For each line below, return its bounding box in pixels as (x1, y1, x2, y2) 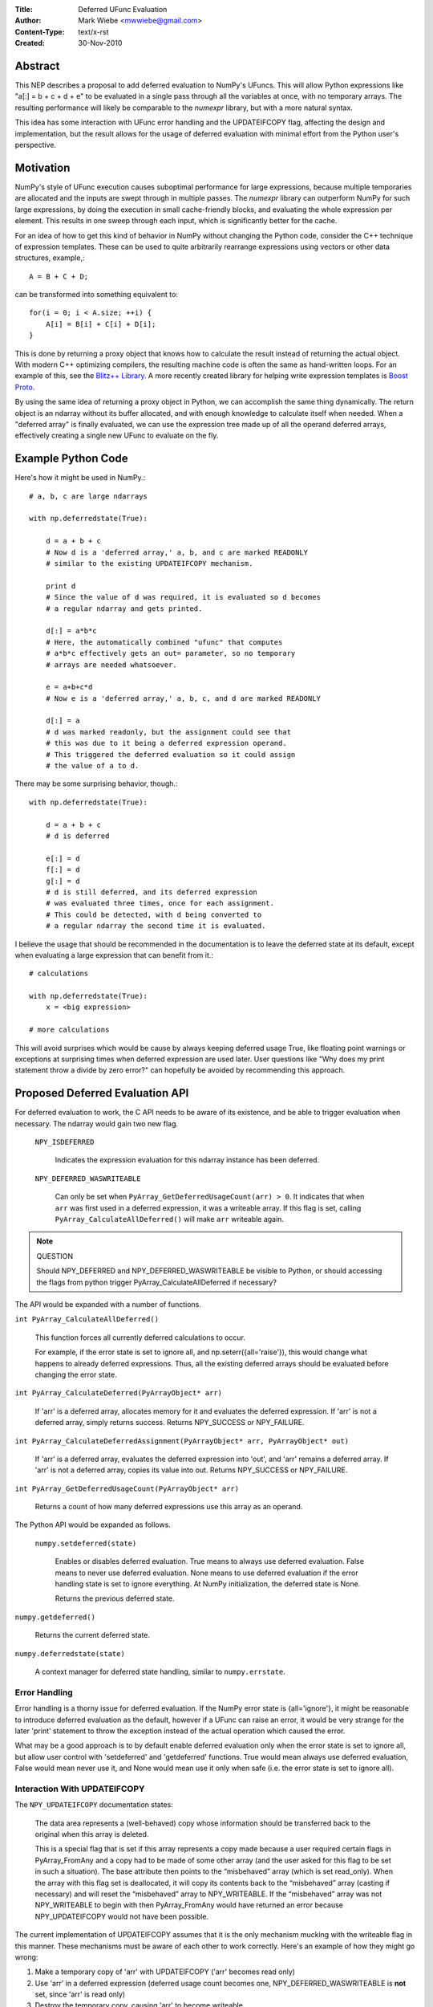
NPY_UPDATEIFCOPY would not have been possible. (34, 1911, 209, 1921)
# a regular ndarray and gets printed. (45, 604, 203, 613)
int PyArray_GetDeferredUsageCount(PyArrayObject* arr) (14, 1484, 240, 1493)
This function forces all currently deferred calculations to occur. (34, 1333, 246, 1342)
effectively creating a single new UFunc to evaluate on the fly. (14, 430, 219, 441)
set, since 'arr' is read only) (34, 1989, 126, 1999)
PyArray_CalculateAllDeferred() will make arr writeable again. (55, 1215, 285, 1224)
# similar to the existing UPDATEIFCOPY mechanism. (45, 559, 253, 568)
